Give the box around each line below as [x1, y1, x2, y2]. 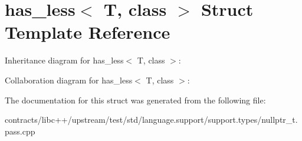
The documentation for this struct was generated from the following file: [5, 93, 266, 106]
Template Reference [5, 20, 170, 44]
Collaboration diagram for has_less [5, 73, 133, 86]
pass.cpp [5, 125, 35, 137]
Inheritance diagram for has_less [5, 54, 124, 66]
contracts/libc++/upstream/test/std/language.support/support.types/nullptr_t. [5, 113, 298, 126]
